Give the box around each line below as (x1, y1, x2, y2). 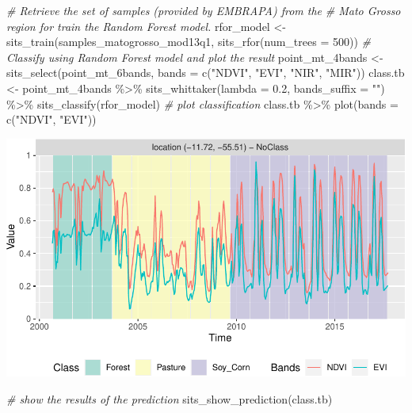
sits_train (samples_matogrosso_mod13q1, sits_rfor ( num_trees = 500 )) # (6, 33, 371, 50)
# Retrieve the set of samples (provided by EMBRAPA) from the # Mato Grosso (6, 2, 401, 18)
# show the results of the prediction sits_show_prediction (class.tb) (6, 391, 333, 407)
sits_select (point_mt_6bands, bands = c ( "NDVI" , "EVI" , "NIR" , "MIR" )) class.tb (6, 64, 405, 81)
